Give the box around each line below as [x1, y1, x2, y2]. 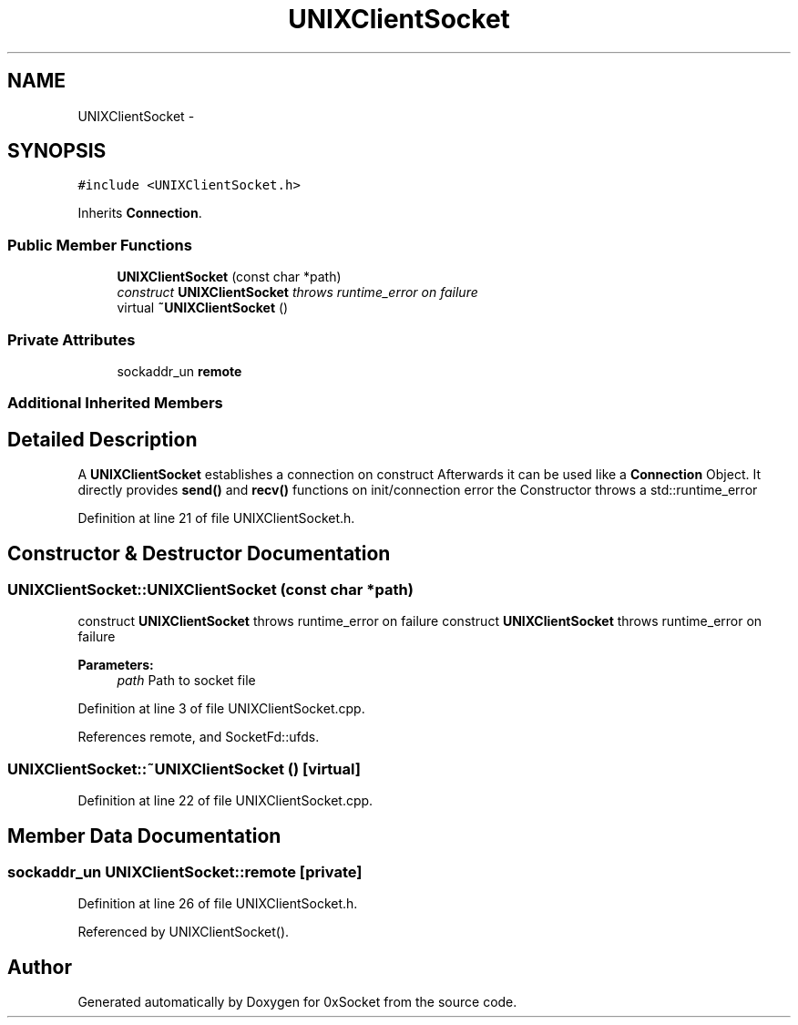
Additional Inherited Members [7, 394, 223, 413]
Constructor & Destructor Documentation [7, 541, 391, 565]
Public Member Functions [7, 235, 192, 254]
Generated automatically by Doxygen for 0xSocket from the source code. [77, 994, 517, 1010]
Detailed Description [7, 427, 198, 451]
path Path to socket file [117, 672, 256, 689]
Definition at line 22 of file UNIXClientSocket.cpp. [77, 793, 373, 809]
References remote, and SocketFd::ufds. [77, 729, 320, 745]
